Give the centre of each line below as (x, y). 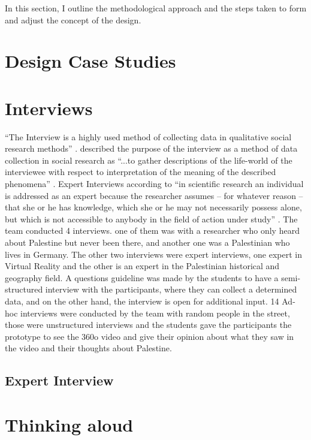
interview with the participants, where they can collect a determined (171, 289)
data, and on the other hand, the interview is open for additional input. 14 (142, 301)
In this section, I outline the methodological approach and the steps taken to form (156, 8)
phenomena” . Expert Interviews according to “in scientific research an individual (154, 184)
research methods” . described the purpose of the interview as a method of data (151, 148)
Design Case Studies (90, 61)
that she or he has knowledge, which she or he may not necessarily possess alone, (153, 207)
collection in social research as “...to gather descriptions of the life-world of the (149, 160)
